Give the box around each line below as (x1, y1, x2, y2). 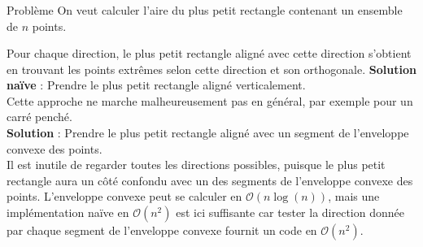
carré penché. (7, 108, 72, 125)
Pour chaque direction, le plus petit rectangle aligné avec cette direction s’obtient (7, 45, 412, 62)
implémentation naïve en (7, 204, 129, 221)
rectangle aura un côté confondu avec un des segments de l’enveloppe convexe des (7, 171, 413, 188)
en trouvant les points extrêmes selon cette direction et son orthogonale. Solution (7, 60, 416, 77)
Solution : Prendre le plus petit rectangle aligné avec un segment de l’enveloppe (7, 124, 409, 141)
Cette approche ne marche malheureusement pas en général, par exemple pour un (7, 92, 413, 109)
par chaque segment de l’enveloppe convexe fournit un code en (7, 222, 317, 239)
